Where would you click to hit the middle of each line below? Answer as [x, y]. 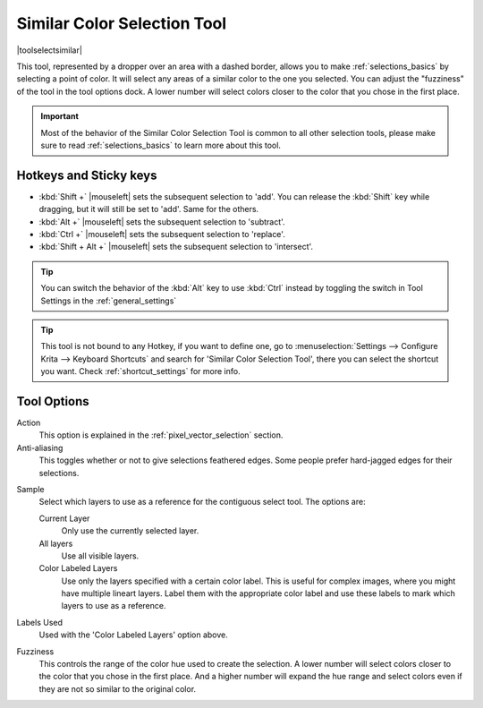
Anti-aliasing [40, 448]
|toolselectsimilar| [49, 50]
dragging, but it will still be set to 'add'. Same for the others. [149, 209]
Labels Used [39, 622]
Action [29, 422]
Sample [30, 489]
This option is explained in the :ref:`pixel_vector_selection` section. [161, 435]
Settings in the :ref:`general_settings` [109, 301]
